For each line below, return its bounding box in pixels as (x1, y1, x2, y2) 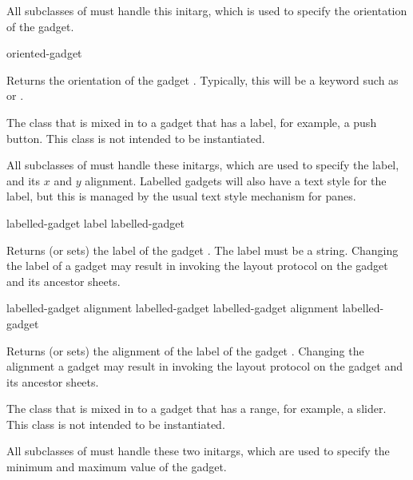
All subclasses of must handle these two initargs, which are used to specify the (6, 442, 390, 459)
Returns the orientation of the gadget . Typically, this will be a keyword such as (6, 71, 399, 88)
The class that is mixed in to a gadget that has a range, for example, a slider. (6, 400, 387, 417)
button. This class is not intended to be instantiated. (6, 129, 265, 146)
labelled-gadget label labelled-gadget (6, 214, 185, 231)
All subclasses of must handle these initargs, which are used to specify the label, (6, 157, 399, 173)
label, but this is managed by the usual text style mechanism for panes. (6, 188, 356, 204)
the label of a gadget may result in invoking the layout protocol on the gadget (6, 257, 388, 274)
